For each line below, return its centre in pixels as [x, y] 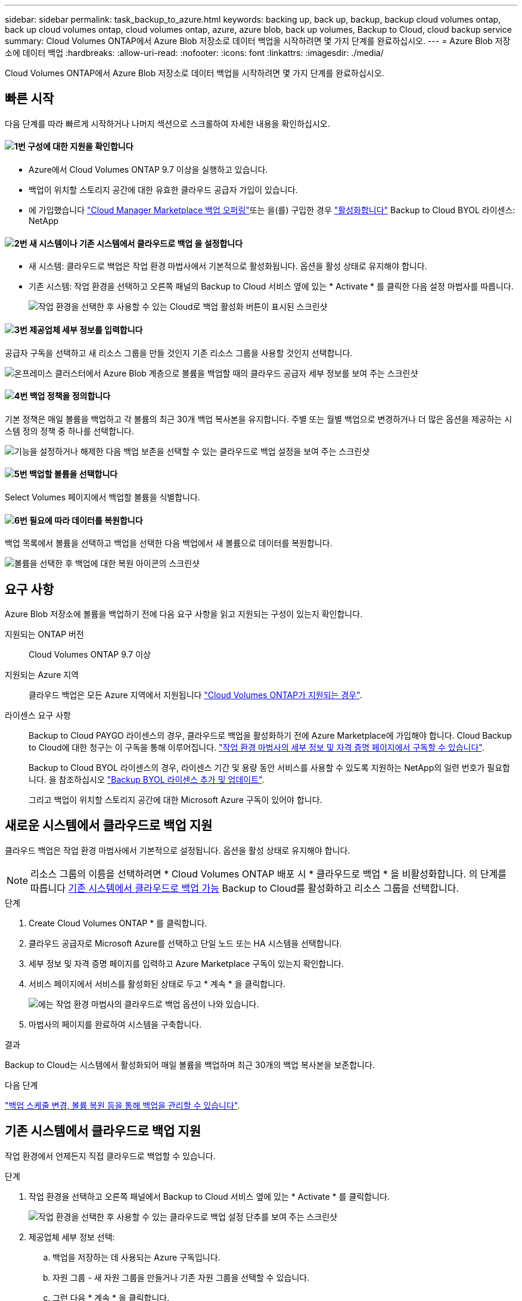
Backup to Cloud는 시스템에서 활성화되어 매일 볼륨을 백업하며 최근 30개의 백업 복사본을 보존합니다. [190, 1065]
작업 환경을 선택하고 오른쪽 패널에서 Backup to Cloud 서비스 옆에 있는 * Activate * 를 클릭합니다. [209, 1196]
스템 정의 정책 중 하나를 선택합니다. [69, 431]
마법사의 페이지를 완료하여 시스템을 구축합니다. [115, 1024]
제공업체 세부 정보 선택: [72, 1237]
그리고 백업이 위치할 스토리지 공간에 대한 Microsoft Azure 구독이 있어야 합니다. [175, 800]
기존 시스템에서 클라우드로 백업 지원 [103, 1131]
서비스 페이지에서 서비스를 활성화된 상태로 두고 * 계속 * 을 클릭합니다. [157, 983]
